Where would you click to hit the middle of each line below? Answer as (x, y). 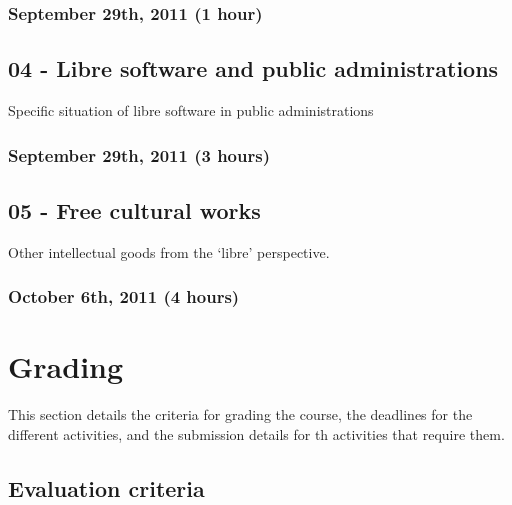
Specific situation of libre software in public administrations (191, 110)
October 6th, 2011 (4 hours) (124, 296)
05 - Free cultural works (134, 209)
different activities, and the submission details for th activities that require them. (256, 433)
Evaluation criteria (106, 487)
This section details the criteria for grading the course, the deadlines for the (240, 414)
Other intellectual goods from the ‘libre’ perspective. (169, 251)
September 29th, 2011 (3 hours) (139, 154)
